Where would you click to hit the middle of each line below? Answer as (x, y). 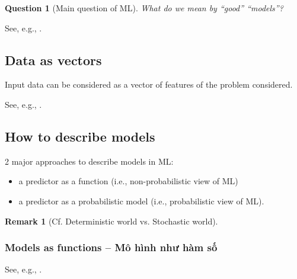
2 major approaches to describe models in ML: (89, 161)
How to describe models (80, 136)
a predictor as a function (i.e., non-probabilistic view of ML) (128, 181)
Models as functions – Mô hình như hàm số (111, 247)
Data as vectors (53, 60)
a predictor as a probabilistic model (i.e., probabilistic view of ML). (141, 201)
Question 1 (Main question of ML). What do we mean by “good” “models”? (144, 8)
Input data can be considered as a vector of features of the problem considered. (149, 84)
